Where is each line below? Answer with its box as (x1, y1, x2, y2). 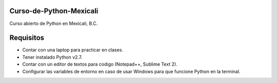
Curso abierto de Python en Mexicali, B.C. (9, 20, 98, 26)
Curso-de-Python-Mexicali (9, 7, 98, 15)
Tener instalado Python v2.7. (22, 54, 83, 60)
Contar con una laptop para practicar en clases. (22, 47, 123, 53)
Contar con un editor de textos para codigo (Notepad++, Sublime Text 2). (22, 61, 177, 67)
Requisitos (9, 34, 45, 42)
